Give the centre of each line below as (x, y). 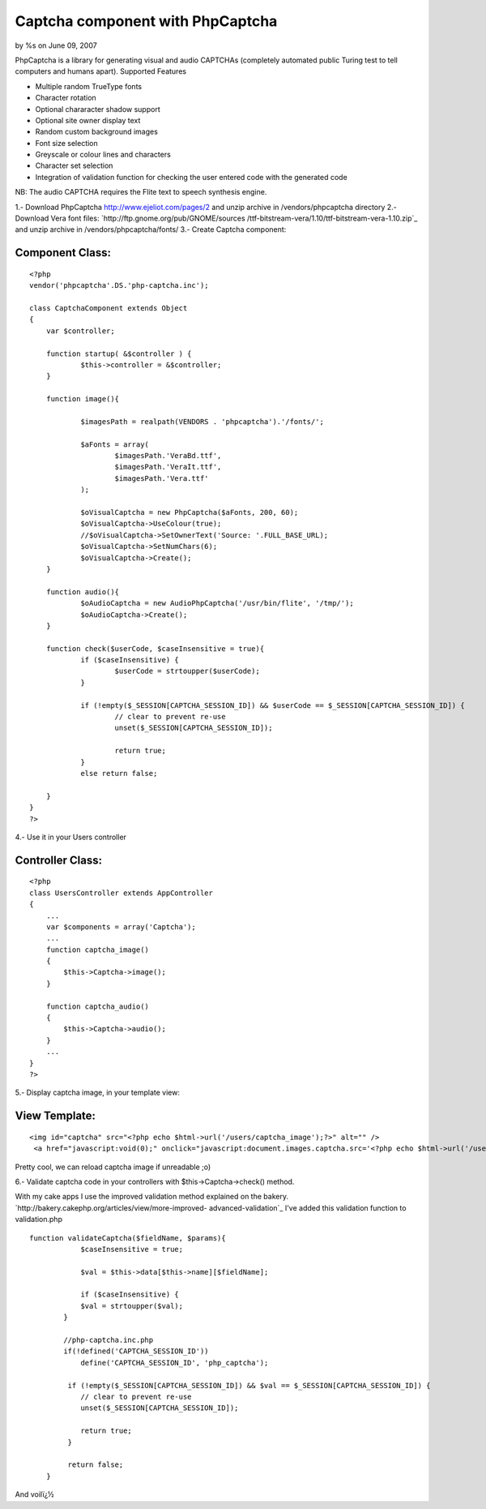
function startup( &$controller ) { (119, 354)
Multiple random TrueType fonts (88, 86)
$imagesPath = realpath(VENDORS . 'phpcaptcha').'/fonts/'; (202, 421)
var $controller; (80, 331)
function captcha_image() (98, 950)
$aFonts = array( (115, 444)
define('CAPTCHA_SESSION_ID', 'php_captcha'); (175, 1363)
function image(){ (83, 399)
